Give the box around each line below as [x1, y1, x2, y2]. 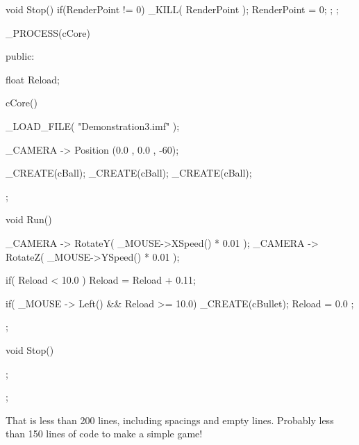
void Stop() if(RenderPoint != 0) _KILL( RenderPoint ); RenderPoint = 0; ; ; [6, 2, 339, 16]
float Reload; [6, 72, 60, 86]
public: [6, 49, 35, 63]
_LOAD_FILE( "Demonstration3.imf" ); [6, 118, 180, 133]
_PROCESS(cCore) [6, 25, 90, 40]
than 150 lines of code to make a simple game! [6, 426, 203, 441]
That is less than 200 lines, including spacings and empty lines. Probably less [6, 412, 334, 427]
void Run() [6, 212, 52, 227]
